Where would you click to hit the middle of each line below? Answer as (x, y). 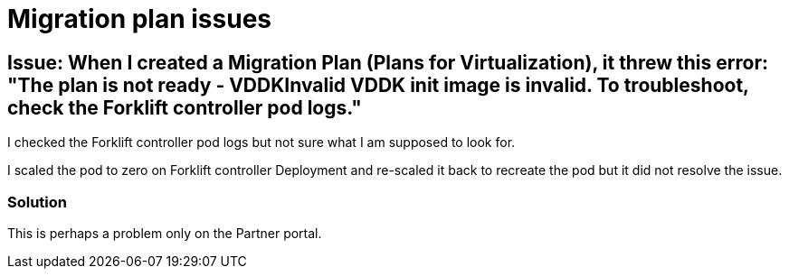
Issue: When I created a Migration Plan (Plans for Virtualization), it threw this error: (388, 62)
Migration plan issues (140, 19)
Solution (38, 202)
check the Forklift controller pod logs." (185, 107)
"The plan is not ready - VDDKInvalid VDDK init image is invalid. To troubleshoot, (378, 85)
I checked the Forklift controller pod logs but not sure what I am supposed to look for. (261, 143)
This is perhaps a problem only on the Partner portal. (165, 233)
